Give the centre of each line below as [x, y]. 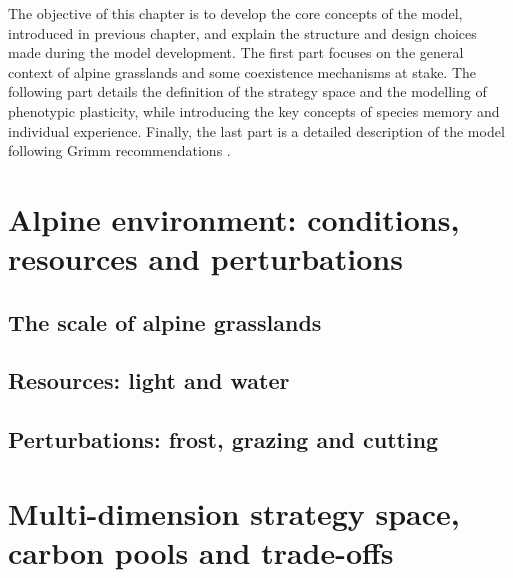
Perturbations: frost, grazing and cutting [223, 439]
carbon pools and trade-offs [201, 552]
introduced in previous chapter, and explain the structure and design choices [242, 32]
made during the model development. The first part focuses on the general [236, 52]
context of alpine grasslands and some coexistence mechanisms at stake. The [242, 71]
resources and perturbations [205, 258]
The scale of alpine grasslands [165, 321]
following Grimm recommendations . [119, 150]
